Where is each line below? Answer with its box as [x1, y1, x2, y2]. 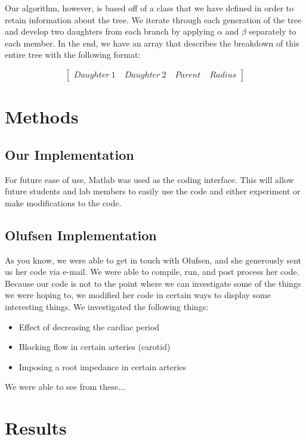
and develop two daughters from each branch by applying [5, 25, 215, 38]
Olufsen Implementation [5, 225, 157, 244]
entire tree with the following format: [5, 48, 141, 61]
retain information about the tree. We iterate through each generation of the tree [5, 13, 302, 26]
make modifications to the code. [5, 196, 122, 209]
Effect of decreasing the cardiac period [18, 320, 160, 333]
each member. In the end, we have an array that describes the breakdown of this [5, 36, 299, 49]
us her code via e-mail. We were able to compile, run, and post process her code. [5, 265, 299, 278]
